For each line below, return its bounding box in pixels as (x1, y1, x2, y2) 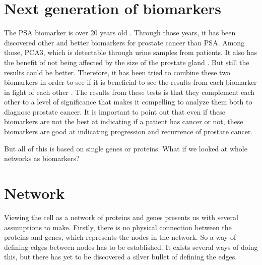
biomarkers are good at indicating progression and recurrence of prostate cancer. (4, 126, 253, 137)
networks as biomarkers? (4, 153, 80, 164)
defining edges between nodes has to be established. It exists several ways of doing (4, 241, 258, 252)
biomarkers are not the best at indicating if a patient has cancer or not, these (4, 116, 243, 127)
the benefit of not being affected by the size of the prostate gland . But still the (4, 57, 249, 67)
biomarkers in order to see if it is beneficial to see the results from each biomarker (4, 77, 257, 87)
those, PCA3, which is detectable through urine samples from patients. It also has (4, 47, 257, 58)
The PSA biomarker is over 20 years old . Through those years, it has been (4, 27, 236, 38)
